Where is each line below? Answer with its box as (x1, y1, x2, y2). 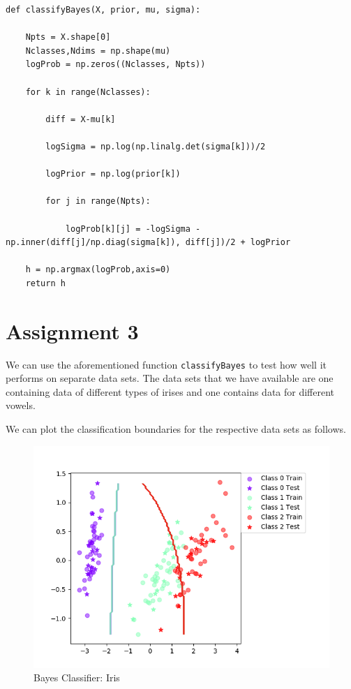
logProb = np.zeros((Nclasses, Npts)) (25, 59, 206, 70)
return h (25, 278, 66, 288)
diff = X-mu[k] (45, 114, 116, 124)
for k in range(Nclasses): (25, 87, 151, 97)
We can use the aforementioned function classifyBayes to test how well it (6, 357, 327, 371)
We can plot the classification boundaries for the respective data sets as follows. (6, 422, 346, 436)
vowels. (6, 398, 36, 413)
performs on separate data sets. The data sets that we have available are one (6, 371, 334, 385)
